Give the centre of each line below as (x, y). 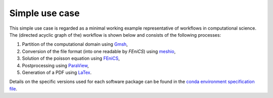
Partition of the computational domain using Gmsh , (75, 44)
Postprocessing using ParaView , (55, 65)
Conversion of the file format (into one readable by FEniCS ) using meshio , (99, 51)
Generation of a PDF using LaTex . (57, 72)
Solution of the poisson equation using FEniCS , (71, 58)
